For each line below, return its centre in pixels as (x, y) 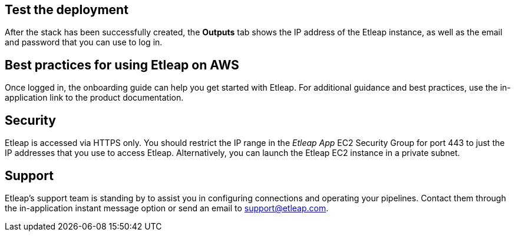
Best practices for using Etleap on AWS (122, 65)
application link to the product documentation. (94, 98)
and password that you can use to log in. (84, 42)
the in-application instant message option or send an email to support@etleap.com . (167, 208)
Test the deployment (67, 10)
